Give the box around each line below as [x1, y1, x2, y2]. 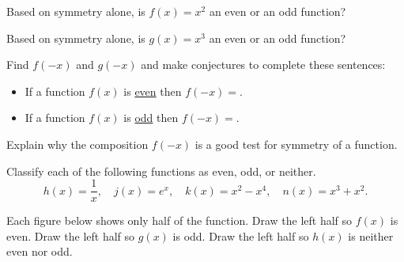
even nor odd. [6, 243, 73, 260]
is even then [123, 82, 182, 99]
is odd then [123, 109, 179, 126]
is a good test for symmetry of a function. [194, 135, 398, 152]
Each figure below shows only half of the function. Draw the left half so [6, 212, 353, 229]
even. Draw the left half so [6, 227, 135, 244]
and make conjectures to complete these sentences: [141, 56, 386, 73]
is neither [348, 227, 394, 244]
